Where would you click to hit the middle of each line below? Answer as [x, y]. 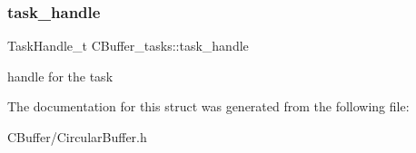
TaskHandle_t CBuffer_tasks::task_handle [128, 46]
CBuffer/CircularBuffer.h [77, 137]
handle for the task [60, 76]
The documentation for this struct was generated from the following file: [208, 106]
